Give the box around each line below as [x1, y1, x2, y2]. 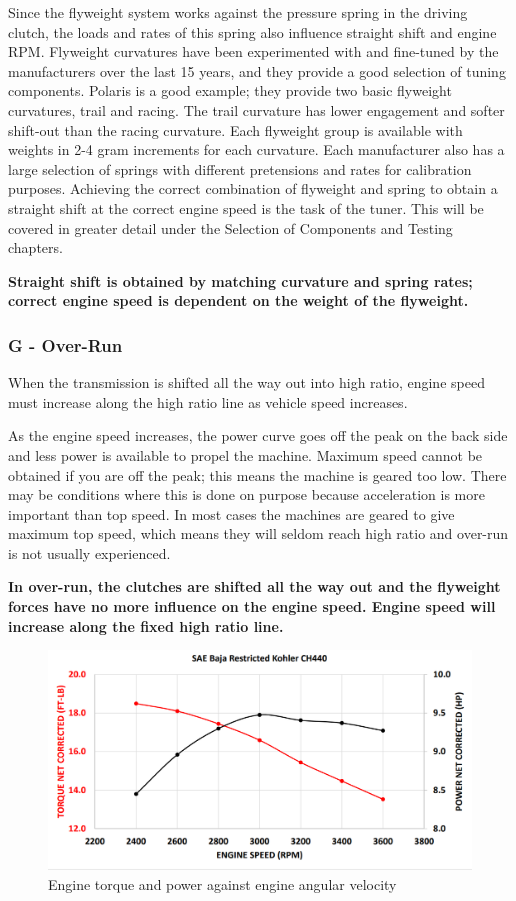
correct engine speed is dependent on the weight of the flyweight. [8, 290, 469, 311]
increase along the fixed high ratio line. [8, 615, 284, 636]
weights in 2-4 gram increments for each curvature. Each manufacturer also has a [8, 139, 505, 160]
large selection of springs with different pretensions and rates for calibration [8, 158, 472, 179]
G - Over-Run [8, 332, 123, 357]
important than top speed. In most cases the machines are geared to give [8, 503, 455, 524]
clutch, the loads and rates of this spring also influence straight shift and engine [8, 21, 497, 42]
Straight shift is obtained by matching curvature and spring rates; [8, 270, 473, 291]
